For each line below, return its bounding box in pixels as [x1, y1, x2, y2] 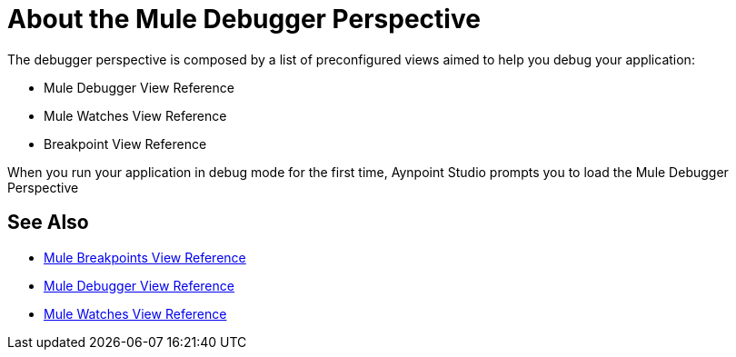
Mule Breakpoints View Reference [44, 249, 246, 265]
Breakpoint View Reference [44, 135, 207, 152]
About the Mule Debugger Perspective [7, 4, 481, 35]
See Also [7, 211, 89, 234]
